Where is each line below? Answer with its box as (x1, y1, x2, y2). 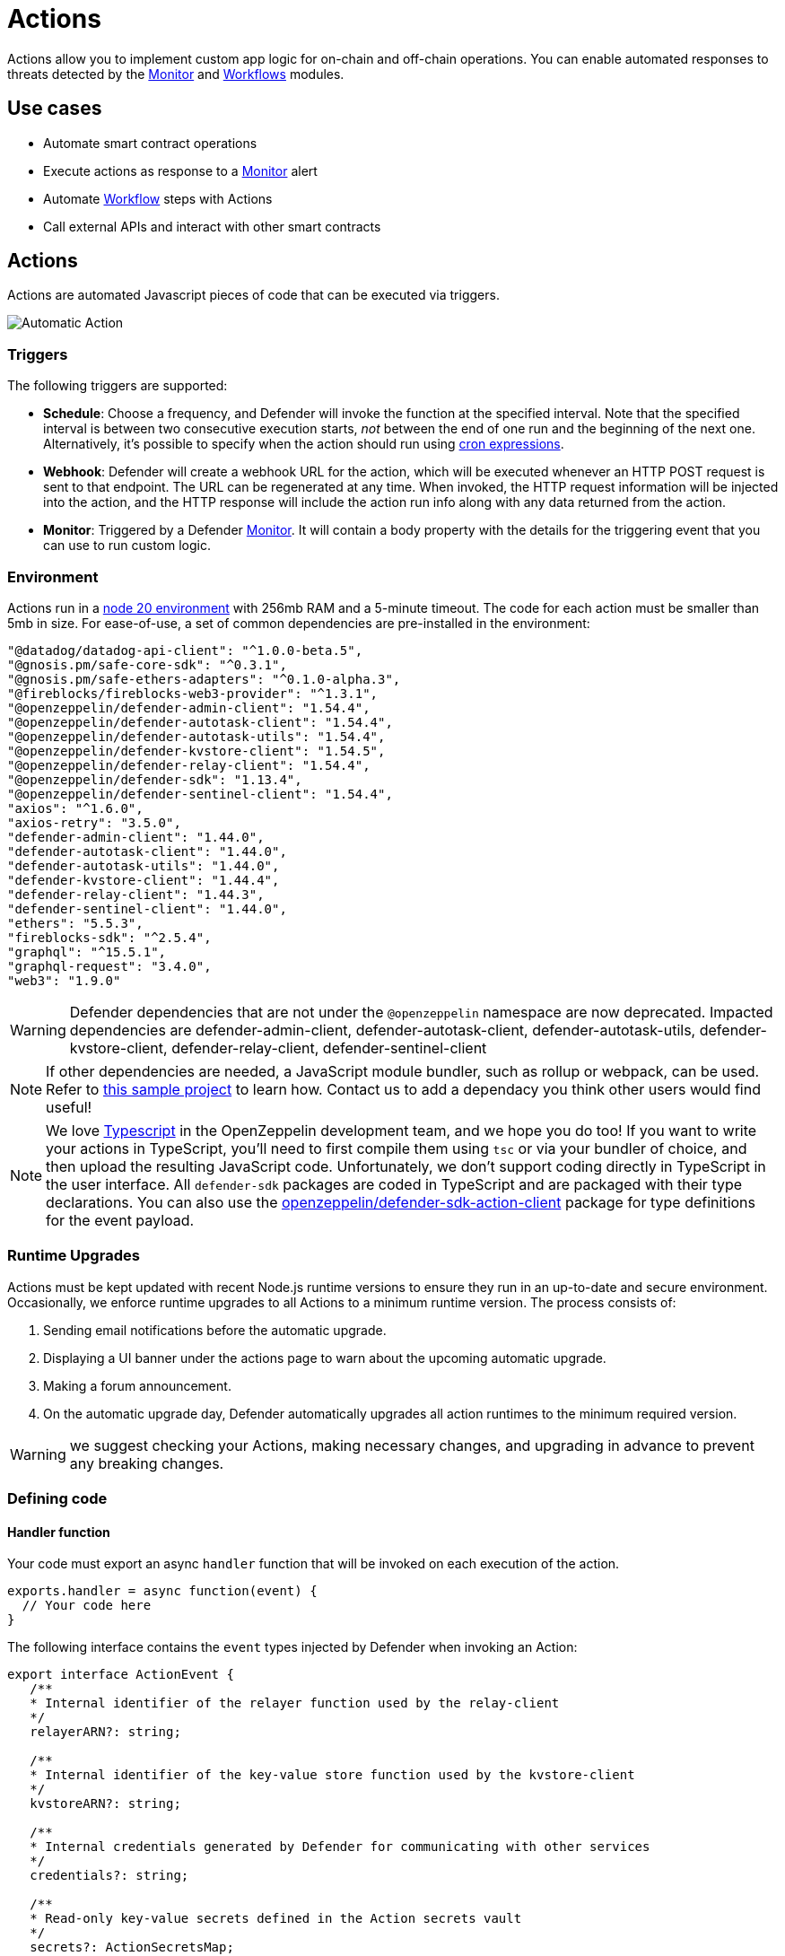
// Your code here (22, 1598, 152, 1613)
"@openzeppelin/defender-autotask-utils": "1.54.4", (7, 729, 386, 744)
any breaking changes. (69, 1454, 224, 1472)
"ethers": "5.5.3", (7, 915, 144, 930)
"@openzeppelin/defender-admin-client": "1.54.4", (7, 700, 371, 715)
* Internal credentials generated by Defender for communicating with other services (30, 1839, 650, 1855)
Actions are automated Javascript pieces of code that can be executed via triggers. (7, 287, 500, 303)
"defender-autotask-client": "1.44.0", (7, 843, 287, 859)
